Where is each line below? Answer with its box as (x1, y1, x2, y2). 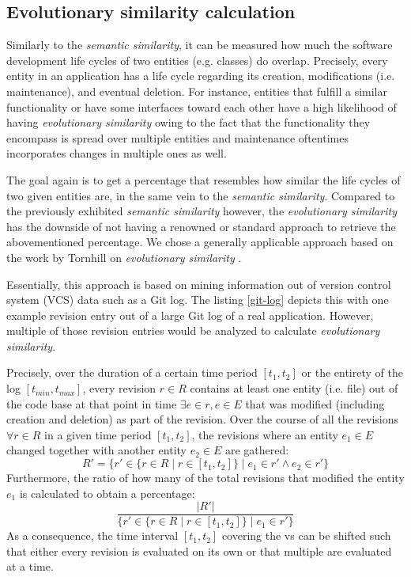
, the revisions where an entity (191, 426, 338, 442)
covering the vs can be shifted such (221, 527, 391, 544)
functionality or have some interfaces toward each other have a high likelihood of (6, 98, 397, 115)
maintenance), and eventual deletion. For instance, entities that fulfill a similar (6, 82, 387, 99)
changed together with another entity (6, 442, 187, 458)
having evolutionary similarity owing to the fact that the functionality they (6, 114, 371, 131)
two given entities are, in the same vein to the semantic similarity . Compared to (6, 187, 395, 203)
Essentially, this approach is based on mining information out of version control (6, 275, 391, 292)
